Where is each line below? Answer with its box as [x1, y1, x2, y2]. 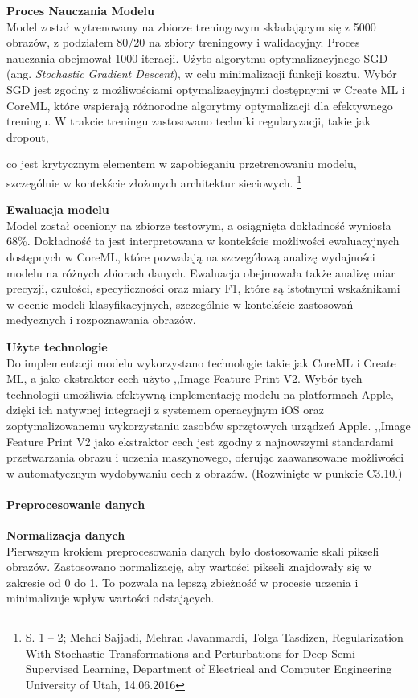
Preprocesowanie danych [6, 495, 145, 512]
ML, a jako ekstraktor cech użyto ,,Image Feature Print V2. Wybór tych [6, 370, 363, 387]
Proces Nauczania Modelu [6, 2, 155, 18]
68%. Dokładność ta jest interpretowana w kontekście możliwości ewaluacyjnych [6, 232, 400, 249]
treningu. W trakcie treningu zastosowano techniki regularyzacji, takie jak [6, 113, 371, 129]
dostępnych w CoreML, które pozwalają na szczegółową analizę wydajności [6, 248, 375, 265]
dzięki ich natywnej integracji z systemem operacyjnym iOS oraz [6, 401, 324, 418]
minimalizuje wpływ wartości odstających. [6, 589, 215, 606]
